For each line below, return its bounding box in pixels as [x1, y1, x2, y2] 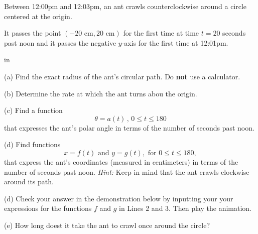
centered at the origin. [4, 11, 72, 21]
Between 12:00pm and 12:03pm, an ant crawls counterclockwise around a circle [4, 1, 247, 11]
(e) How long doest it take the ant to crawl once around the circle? [4, 219, 210, 230]
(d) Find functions [4, 139, 61, 150]
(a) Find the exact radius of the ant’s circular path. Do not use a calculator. [4, 71, 240, 81]
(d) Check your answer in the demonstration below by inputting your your [4, 193, 233, 203]
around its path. [4, 176, 54, 187]
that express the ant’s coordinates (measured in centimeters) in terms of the [4, 156, 238, 167]
